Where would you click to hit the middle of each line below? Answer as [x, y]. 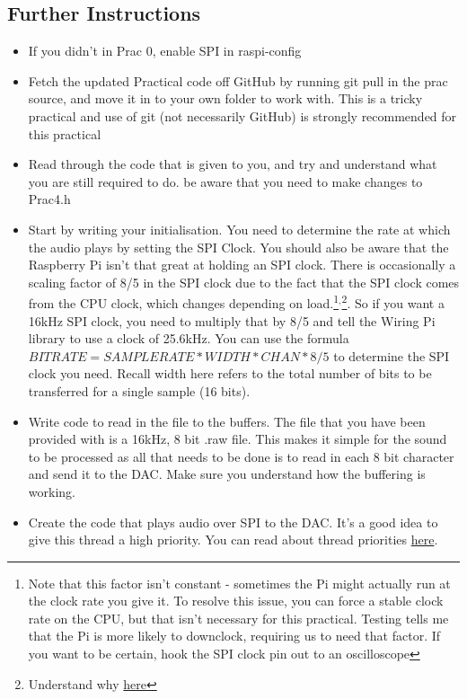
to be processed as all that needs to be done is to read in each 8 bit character [241, 456]
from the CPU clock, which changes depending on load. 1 [184, 301]
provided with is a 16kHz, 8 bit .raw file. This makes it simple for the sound [238, 439]
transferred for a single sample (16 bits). [139, 390]
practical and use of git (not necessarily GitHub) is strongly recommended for [242, 115]
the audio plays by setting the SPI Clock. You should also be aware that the [238, 247]
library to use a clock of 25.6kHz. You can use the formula [189, 338]
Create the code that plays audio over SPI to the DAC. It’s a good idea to [233, 522]
